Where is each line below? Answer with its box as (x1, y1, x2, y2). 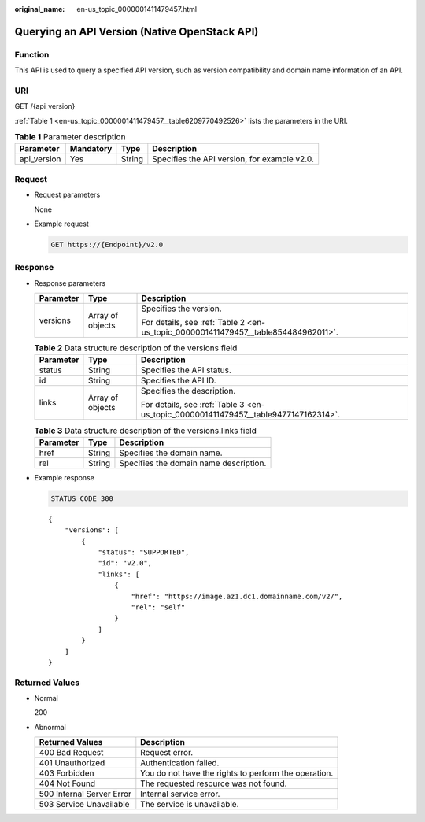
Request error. (140, 747, 194, 758)
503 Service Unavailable (39, 799, 130, 810)
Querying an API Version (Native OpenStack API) (14, 24, 259, 39)
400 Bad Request (39, 747, 104, 758)
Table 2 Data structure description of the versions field (34, 342, 238, 354)
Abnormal (34, 722, 66, 731)
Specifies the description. (140, 386, 236, 397)
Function (14, 49, 50, 60)
